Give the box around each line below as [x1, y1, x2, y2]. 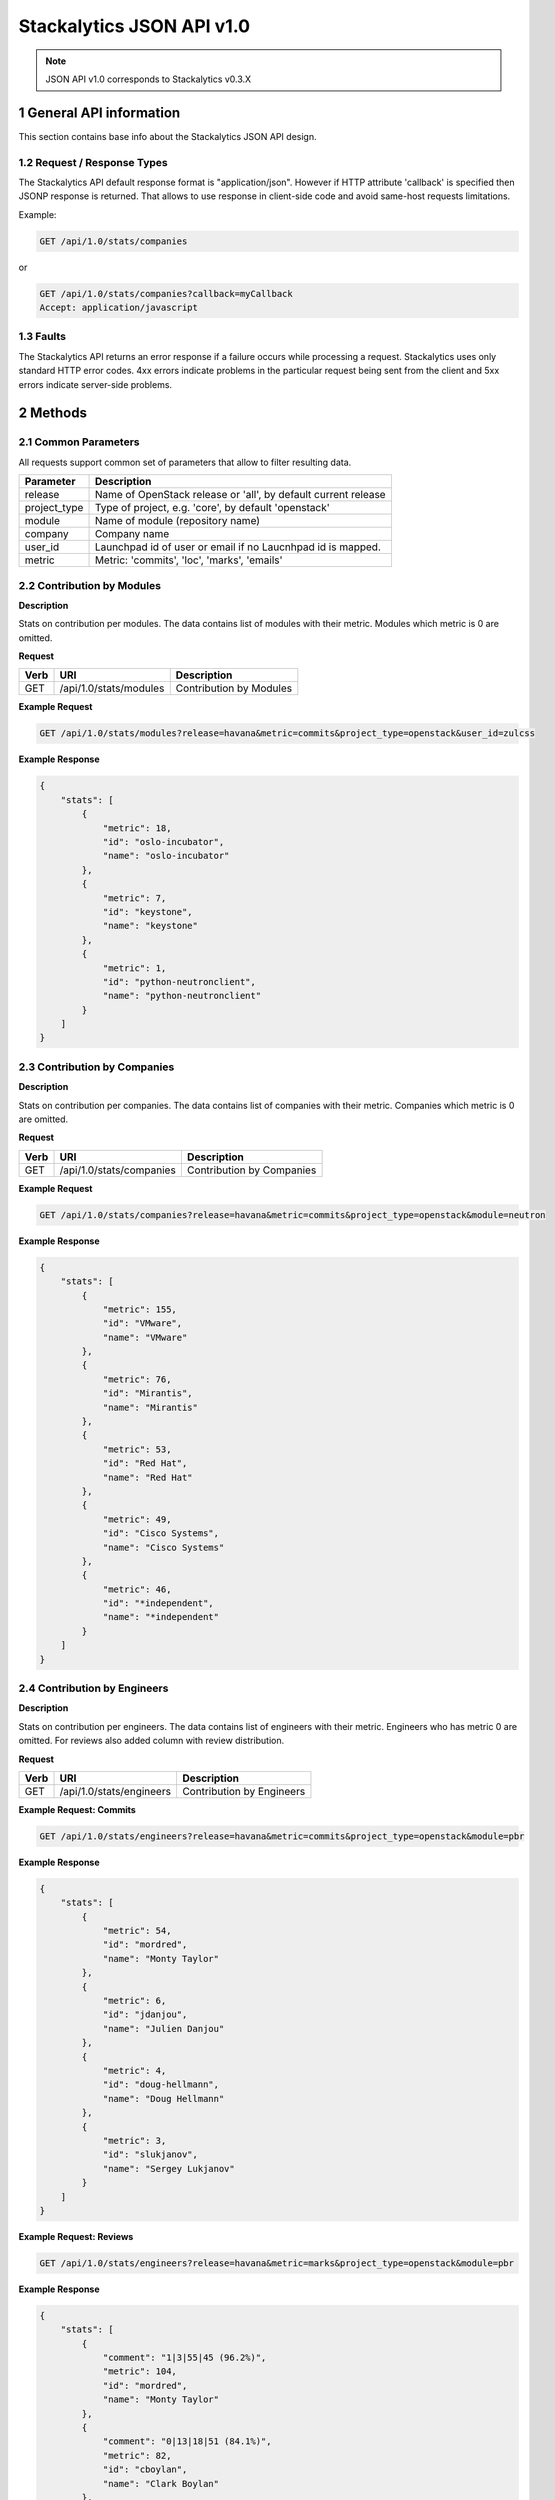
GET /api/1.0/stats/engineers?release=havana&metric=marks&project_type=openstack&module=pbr [39, 2257, 515, 2269]
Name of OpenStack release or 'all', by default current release [94, 488, 386, 502]
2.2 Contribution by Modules [18, 578, 162, 592]
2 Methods [18, 405, 87, 422]
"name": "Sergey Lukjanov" [102, 2163, 235, 2174]
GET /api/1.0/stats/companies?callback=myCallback [39, 288, 294, 299]
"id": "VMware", [102, 1318, 183, 1329]
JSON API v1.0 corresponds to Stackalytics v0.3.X [45, 73, 252, 85]
